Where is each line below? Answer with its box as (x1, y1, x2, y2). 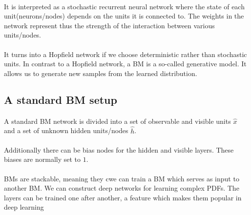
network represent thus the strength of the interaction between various (4, 20, 215, 30)
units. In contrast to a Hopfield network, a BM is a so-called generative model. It (4, 59, 247, 69)
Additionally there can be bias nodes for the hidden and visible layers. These (4, 144, 234, 155)
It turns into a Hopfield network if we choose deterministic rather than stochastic (4, 49, 247, 59)
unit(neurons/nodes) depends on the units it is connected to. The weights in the (4, 11, 244, 21)
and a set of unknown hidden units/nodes (4, 125, 128, 136)
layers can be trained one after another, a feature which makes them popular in (4, 192, 242, 202)
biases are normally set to (4, 154, 81, 164)
